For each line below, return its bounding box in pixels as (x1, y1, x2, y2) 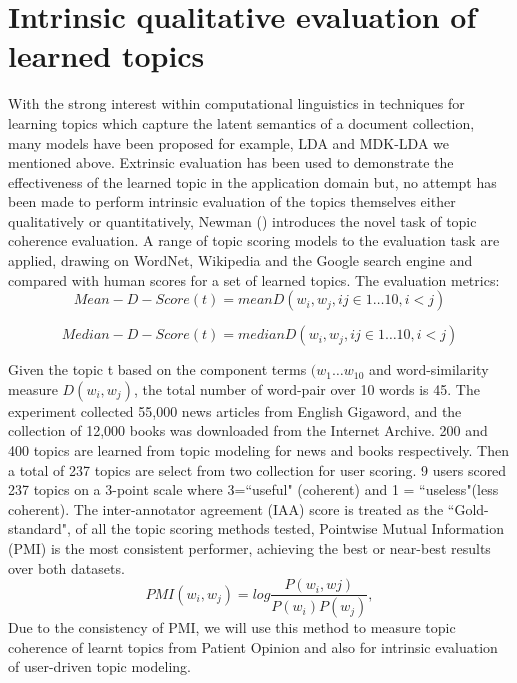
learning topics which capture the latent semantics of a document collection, (8, 112, 475, 133)
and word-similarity (368, 359, 489, 380)
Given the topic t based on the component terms (8, 359, 307, 380)
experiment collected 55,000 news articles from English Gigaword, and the (8, 400, 462, 421)
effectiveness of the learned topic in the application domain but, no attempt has (8, 171, 497, 192)
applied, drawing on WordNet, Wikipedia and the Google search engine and (8, 250, 473, 271)
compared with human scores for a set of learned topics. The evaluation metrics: (8, 269, 500, 290)
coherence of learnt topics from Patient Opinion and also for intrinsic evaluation (8, 636, 498, 657)
